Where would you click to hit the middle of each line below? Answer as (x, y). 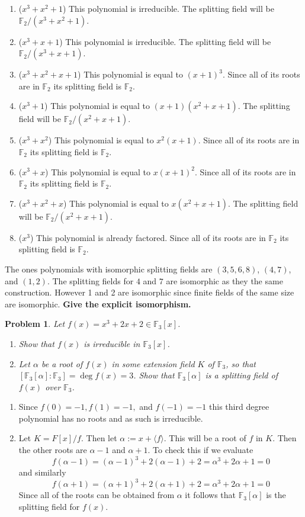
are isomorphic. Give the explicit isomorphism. (98, 304)
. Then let (99, 438)
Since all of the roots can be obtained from (97, 495)
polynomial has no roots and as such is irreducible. (111, 418)
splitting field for (49, 506)
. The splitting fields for (90, 280)
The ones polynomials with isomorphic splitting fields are (109, 269)
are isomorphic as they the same (224, 280)
